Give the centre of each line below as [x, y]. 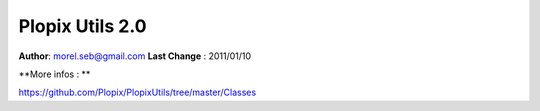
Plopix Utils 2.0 [82, 26]
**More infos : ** [54, 74]
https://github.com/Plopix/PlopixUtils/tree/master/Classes [137, 92]
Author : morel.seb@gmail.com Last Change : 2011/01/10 [135, 56]
